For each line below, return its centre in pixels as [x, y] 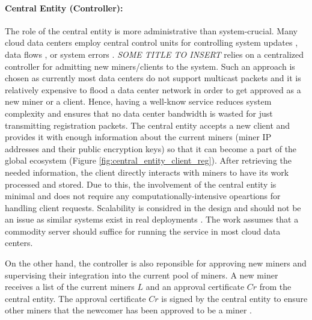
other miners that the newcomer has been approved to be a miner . [128, 310]
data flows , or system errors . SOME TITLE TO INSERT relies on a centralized [154, 54]
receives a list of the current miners [70, 287]
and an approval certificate [195, 287]
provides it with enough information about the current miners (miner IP [138, 137]
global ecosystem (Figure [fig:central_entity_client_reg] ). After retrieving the [148, 160]
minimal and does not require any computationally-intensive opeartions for [143, 196]
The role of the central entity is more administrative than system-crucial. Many [151, 30]
